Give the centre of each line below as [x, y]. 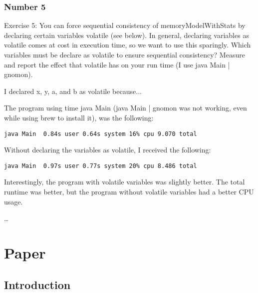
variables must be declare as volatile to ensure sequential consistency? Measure [125, 54]
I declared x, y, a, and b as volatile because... [73, 91]
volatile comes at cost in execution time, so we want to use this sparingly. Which [128, 45]
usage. [13, 201]
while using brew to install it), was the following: [79, 117]
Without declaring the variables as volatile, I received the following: [108, 150]
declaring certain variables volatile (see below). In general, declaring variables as [127, 35]
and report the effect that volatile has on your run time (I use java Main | [117, 64]
